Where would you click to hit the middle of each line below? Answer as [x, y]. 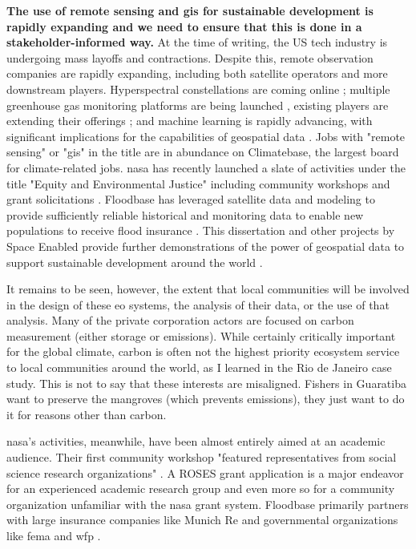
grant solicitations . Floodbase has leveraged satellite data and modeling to [191, 199]
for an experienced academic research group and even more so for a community [201, 488]
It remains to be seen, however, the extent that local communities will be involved [208, 289]
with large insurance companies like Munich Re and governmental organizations [202, 520]
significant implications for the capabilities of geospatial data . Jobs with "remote [206, 136]
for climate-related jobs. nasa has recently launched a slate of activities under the [206, 167]
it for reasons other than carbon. [87, 414]
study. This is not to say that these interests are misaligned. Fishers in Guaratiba [206, 383]
